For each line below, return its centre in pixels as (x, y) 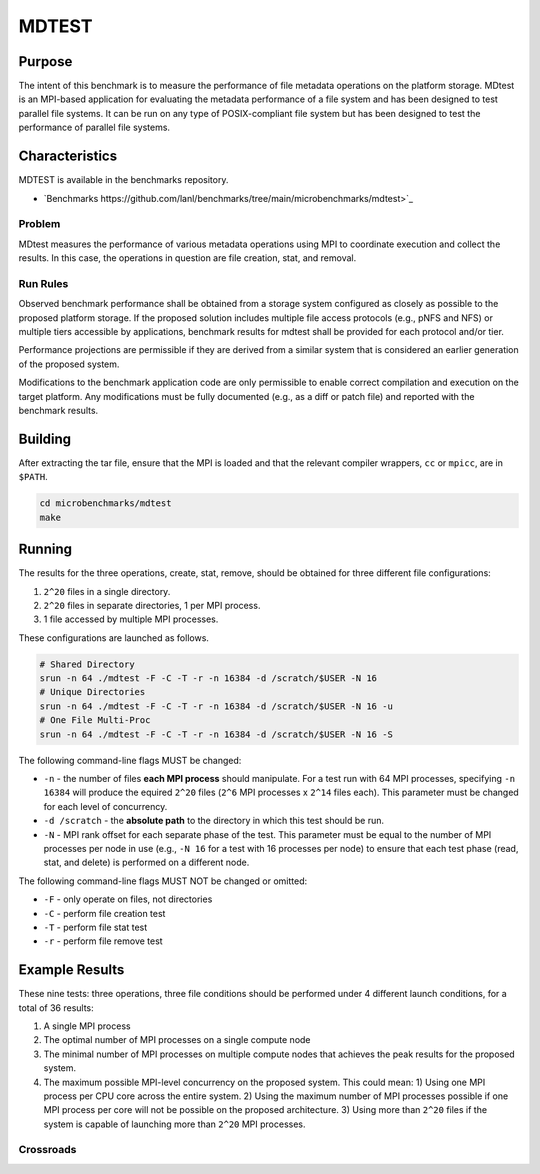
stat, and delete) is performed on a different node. (146, 862)
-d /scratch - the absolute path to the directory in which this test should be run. (214, 821)
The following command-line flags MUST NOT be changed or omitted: (163, 881)
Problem (39, 224)
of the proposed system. (69, 364)
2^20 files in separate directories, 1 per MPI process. (152, 605)
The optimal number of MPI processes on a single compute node (177, 1040)
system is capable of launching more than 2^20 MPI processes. (174, 1124)
